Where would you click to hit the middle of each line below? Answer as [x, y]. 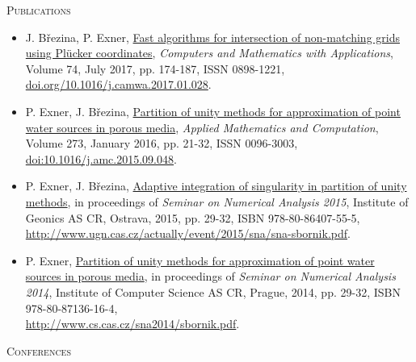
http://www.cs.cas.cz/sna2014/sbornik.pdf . [132, 324]
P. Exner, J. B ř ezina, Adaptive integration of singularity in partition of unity [216, 186]
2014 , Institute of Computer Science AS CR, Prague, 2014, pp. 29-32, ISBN [213, 291]
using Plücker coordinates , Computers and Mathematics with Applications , [209, 53]
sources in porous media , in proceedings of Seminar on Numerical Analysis [210, 276]
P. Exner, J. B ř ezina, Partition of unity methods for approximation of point [213, 111]
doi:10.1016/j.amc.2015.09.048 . [101, 158]
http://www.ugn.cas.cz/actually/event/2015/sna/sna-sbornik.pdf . [188, 233]
